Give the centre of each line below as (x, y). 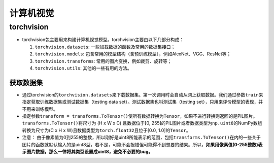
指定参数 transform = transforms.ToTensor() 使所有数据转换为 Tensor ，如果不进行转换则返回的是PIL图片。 (140, 116)
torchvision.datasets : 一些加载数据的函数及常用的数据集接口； (105, 47)
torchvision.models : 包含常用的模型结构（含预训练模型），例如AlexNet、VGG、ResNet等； (133, 54)
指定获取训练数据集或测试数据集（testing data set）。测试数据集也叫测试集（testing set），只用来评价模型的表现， (140, 102)
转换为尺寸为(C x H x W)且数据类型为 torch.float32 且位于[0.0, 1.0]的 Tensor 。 (106, 130)
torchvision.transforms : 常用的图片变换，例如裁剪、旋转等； (103, 61)
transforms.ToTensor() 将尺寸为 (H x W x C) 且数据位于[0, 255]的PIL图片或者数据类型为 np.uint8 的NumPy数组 (142, 123)
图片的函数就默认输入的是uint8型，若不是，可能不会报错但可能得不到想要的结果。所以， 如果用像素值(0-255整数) (140, 144)
